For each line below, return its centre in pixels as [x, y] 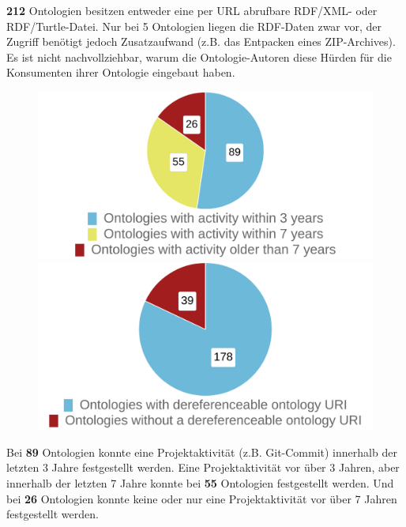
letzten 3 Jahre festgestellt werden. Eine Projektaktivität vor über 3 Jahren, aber [203, 467]
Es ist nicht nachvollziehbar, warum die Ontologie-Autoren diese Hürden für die [199, 56]
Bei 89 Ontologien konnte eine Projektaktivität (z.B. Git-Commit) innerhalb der [202, 452]
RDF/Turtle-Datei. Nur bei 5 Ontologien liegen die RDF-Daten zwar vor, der [194, 26]
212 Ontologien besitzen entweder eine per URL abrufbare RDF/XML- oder [192, 10]
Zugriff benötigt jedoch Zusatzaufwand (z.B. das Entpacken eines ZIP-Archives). [201, 41]
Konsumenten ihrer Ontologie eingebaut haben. [121, 72]
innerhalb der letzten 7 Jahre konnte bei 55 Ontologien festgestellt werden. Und [200, 482]
